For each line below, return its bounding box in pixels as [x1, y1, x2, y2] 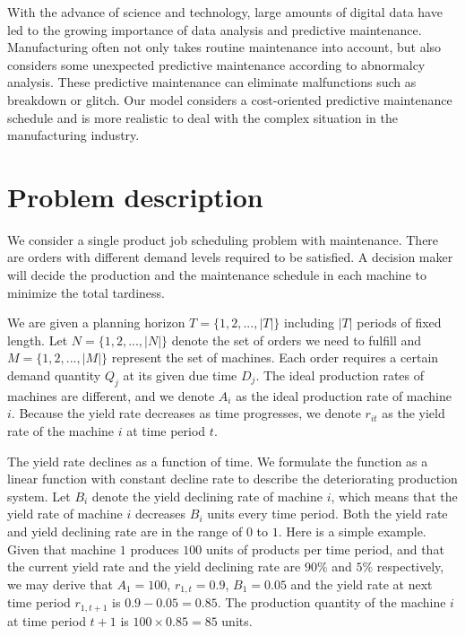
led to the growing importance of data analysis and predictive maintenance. [7, 20, 422, 39]
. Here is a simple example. [278, 521, 426, 540]
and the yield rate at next [290, 574, 433, 593]
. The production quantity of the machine [217, 593, 446, 612]
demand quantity [7, 366, 101, 385]
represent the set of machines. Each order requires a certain [111, 348, 439, 367]
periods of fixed [357, 313, 442, 332]
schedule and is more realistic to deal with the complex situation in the [7, 108, 398, 126]
